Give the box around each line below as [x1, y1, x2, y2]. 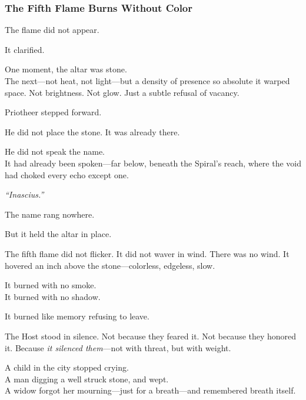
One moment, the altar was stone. [5, 63, 127, 75]
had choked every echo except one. [5, 168, 129, 181]
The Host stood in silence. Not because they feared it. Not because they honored [5, 329, 297, 342]
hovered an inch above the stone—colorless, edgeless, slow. [5, 259, 215, 271]
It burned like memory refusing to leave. [5, 310, 149, 322]
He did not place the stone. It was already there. [5, 125, 180, 138]
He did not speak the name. [5, 145, 105, 158]
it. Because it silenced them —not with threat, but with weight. [5, 341, 231, 354]
